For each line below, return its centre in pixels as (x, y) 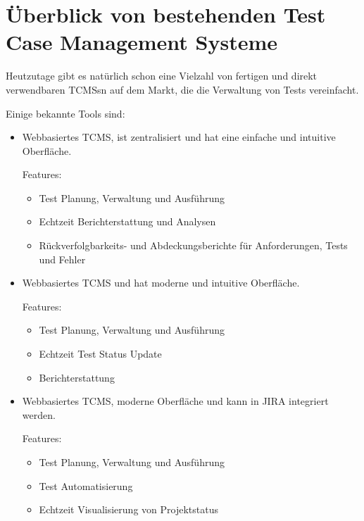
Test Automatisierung (86, 485)
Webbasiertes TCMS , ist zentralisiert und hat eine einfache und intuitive (179, 137)
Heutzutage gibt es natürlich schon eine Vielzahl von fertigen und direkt (162, 76)
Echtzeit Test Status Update (100, 354)
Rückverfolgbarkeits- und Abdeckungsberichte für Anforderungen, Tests (193, 245)
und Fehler (62, 259)
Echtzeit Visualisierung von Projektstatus (128, 509)
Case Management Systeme (142, 42)
